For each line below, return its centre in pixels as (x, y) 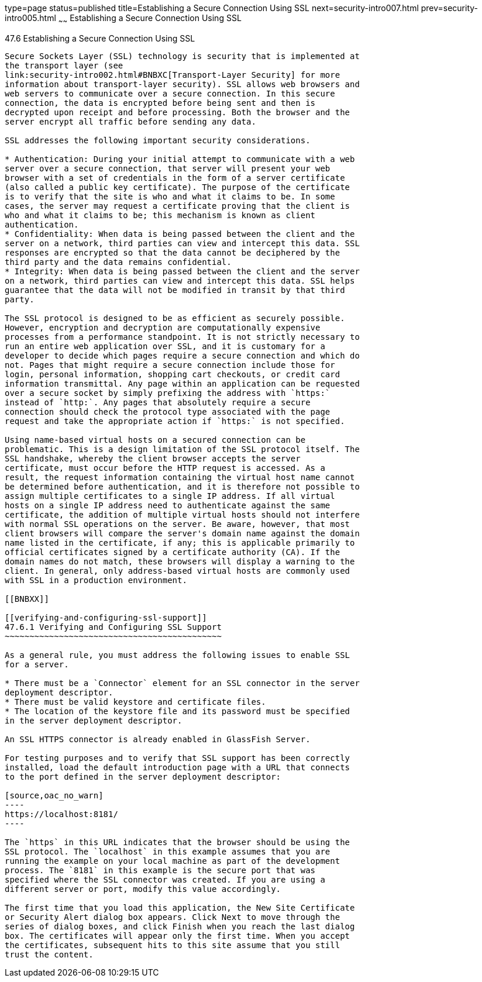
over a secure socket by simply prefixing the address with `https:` (168, 393)
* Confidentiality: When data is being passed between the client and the (180, 234)
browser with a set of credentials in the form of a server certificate (175, 178)
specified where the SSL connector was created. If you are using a (165, 879)
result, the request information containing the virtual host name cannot (180, 477)
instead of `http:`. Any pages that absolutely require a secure (158, 402)
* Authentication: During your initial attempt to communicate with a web (180, 159)
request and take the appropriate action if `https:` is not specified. (175, 421)
